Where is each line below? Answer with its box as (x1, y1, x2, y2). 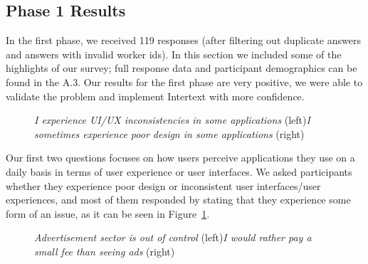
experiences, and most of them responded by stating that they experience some (6, 192, 351, 207)
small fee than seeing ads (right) (34, 243, 175, 258)
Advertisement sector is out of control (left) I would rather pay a (34, 230, 312, 245)
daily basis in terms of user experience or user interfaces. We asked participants (6, 164, 352, 179)
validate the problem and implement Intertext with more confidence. (6, 88, 305, 103)
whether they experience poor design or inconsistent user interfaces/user (6, 178, 321, 193)
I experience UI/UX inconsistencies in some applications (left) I (34, 112, 310, 127)
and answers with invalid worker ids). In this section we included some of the (6, 46, 342, 61)
